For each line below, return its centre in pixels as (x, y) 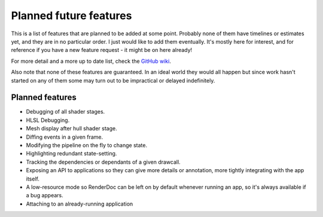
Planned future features (71, 16)
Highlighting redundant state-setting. (71, 154)
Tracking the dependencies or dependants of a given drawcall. (103, 162)
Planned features (44, 98)
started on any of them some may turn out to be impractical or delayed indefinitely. (113, 80)
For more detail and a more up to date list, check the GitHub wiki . (91, 61)
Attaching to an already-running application (80, 204)
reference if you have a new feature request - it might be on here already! (102, 50)
